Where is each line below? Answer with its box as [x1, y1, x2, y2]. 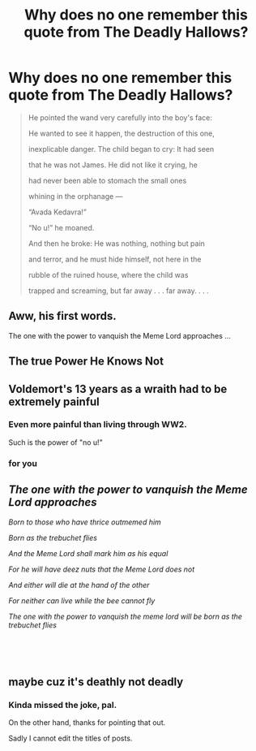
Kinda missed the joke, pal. [8, 699, 117, 710]
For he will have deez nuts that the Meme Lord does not [8, 564, 195, 574]
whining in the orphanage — [28, 191, 123, 201]
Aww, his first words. [8, 309, 117, 323]
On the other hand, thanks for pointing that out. [8, 718, 166, 727]
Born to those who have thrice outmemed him [8, 517, 162, 527]
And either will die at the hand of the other [8, 580, 150, 589]
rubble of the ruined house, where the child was [28, 270, 189, 279]
